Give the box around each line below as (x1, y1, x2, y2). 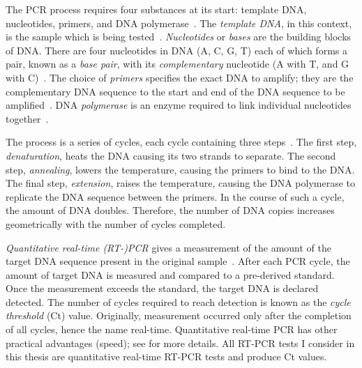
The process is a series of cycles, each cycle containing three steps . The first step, (6, 135, 357, 149)
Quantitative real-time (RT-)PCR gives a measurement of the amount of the (6, 240, 331, 254)
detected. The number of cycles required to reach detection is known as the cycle (6, 294, 351, 309)
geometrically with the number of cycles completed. (6, 216, 226, 231)
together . (6, 111, 49, 125)
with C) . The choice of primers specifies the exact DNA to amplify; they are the (6, 70, 354, 84)
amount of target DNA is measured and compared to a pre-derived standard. (6, 267, 335, 282)
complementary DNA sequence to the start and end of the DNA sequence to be (6, 84, 345, 98)
